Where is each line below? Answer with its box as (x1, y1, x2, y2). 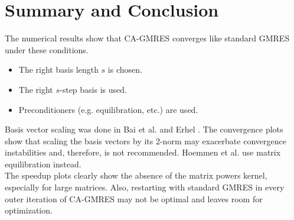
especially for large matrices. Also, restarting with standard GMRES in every (5, 181, 285, 193)
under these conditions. (5, 43, 89, 56)
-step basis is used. (60, 83, 127, 95)
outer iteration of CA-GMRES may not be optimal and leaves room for (5, 192, 263, 205)
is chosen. (107, 63, 142, 76)
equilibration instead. (5, 157, 81, 170)
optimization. (5, 204, 53, 216)
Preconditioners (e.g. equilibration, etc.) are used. (18, 103, 198, 115)
